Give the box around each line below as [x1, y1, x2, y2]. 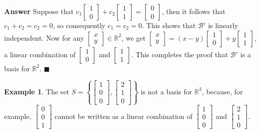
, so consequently [53, 20, 106, 30]
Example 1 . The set [4, 86, 70, 96]
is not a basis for [140, 86, 192, 96]
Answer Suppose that [4, 6, 74, 16]
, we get [121, 32, 146, 43]
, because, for [201, 86, 243, 96]
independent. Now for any [4, 32, 84, 43]
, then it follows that [162, 6, 226, 16]
